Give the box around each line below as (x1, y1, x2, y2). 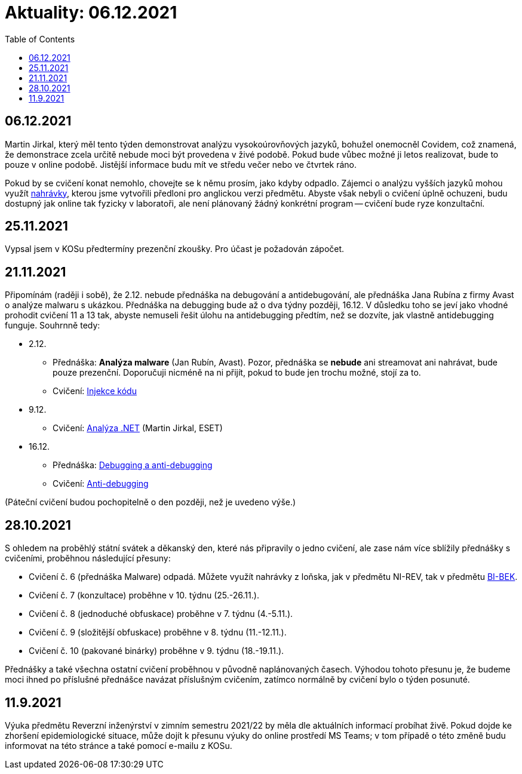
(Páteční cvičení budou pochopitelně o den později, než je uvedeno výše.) (5, 497, 296, 508)
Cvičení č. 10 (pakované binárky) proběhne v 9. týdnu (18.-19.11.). (29, 646, 284, 656)
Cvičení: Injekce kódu (53, 386, 137, 397)
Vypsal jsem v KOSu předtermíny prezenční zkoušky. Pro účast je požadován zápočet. (5, 244, 345, 254)
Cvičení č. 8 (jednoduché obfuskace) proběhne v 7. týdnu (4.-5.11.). (29, 609, 293, 619)
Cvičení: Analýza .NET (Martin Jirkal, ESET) (53, 423, 223, 434)
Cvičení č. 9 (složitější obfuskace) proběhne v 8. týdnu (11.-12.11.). (29, 627, 287, 638)
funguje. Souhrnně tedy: (5, 320, 100, 331)
